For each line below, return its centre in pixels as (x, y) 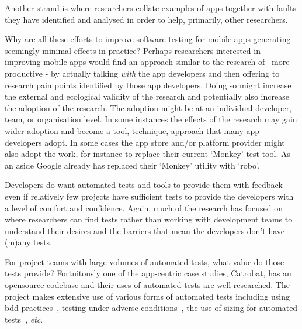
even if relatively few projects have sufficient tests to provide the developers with (149, 196)
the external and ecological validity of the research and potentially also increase (147, 96)
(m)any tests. (29, 242)
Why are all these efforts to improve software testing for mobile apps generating (148, 39)
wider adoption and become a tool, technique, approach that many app (132, 130)
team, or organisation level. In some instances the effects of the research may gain (151, 119)
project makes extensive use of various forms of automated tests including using (147, 296)
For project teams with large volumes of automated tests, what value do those (145, 261)
